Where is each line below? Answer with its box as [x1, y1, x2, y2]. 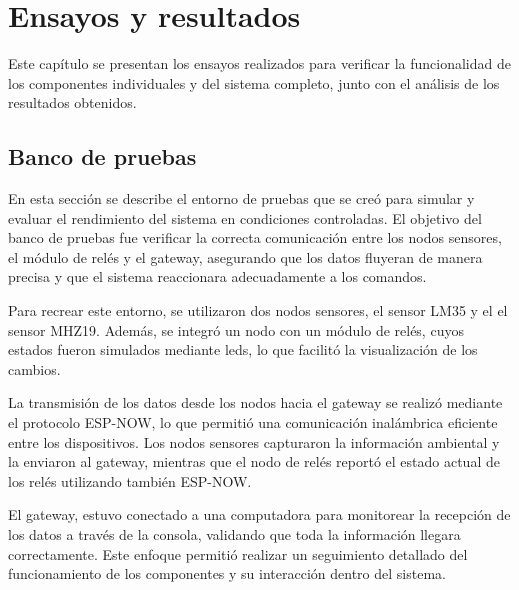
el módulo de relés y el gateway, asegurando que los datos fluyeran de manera [8, 246, 483, 267]
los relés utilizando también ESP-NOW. [8, 470, 252, 491]
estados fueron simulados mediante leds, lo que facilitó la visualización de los [8, 339, 478, 360]
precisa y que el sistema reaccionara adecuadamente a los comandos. [8, 266, 427, 287]
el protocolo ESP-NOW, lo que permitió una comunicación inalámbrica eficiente [8, 412, 498, 433]
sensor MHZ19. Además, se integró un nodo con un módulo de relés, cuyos [8, 319, 464, 340]
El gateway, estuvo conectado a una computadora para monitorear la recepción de [8, 504, 511, 525]
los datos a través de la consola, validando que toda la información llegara [8, 524, 461, 545]
